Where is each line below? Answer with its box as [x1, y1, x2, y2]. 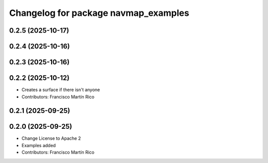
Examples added [21, 142, 56, 148]
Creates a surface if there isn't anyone [21, 87, 100, 93]
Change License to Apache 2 [21, 135, 81, 141]
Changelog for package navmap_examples [9, 7, 190, 18]
